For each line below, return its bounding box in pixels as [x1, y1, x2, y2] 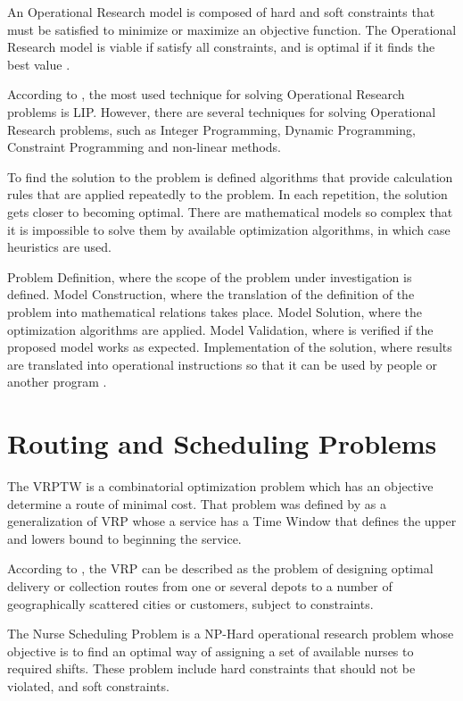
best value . [7, 54, 70, 73]
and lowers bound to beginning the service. [7, 529, 242, 547]
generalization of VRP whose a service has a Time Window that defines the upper [7, 512, 457, 530]
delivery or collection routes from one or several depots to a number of [7, 576, 393, 595]
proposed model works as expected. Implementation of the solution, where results [7, 338, 452, 356]
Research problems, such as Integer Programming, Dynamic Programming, [7, 120, 416, 138]
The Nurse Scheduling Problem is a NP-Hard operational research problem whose [7, 624, 454, 643]
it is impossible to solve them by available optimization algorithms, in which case [7, 220, 451, 238]
